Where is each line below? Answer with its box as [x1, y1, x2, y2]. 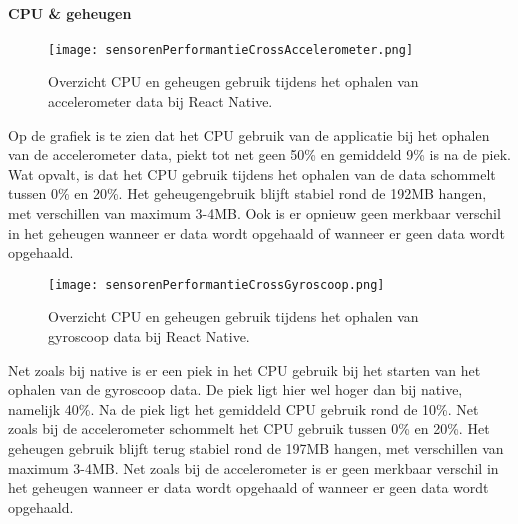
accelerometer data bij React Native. [48, 91, 273, 112]
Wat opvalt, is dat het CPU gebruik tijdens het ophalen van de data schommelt [8, 163, 496, 184]
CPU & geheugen [8, 2, 132, 23]
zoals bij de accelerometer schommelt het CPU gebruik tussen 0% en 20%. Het [8, 418, 490, 439]
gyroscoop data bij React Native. [48, 326, 250, 347]
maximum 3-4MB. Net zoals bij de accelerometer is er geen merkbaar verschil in [8, 457, 499, 478]
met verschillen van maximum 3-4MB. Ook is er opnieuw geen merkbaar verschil [8, 203, 501, 224]
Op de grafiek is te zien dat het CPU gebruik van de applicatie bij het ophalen [8, 124, 490, 145]
